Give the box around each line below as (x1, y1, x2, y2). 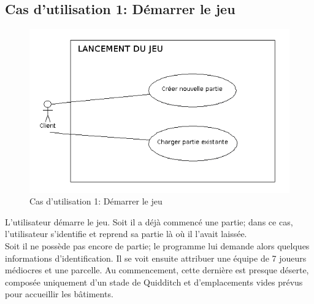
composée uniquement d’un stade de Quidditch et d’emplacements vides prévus (5, 275, 303, 288)
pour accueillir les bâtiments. (5, 287, 113, 300)
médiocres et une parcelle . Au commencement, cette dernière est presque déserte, (5, 263, 309, 276)
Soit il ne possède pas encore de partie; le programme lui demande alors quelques (5, 240, 310, 252)
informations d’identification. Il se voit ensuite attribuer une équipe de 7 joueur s (5, 251, 307, 264)
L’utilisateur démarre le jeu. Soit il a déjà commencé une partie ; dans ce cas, (5, 215, 293, 228)
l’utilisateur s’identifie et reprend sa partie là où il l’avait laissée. (5, 227, 247, 240)
